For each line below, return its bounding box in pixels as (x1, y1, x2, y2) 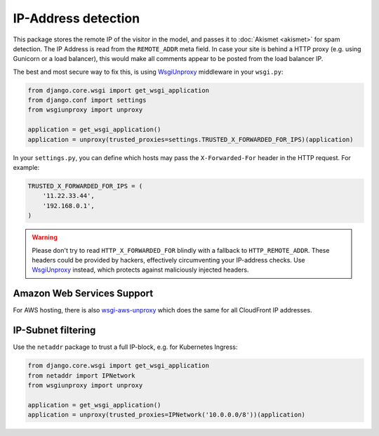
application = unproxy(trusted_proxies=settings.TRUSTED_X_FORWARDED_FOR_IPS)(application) (27, 136, 354, 143)
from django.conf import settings (27, 96, 147, 105)
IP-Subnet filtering (13, 324, 96, 336)
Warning (32, 233, 58, 242)
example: (13, 164, 40, 172)
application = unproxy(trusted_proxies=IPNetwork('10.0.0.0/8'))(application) (27, 411, 305, 419)
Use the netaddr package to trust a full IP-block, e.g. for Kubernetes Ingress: (13, 343, 238, 351)
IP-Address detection (13, 11, 140, 26)
